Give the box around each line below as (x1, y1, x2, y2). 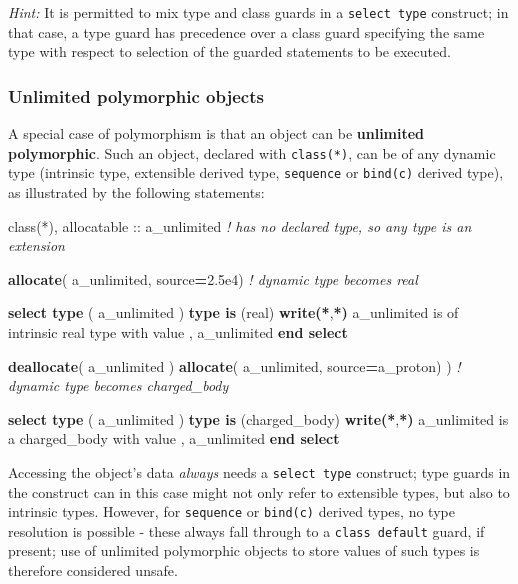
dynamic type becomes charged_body (8, 375, 229, 396)
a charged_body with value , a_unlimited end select (8, 428, 340, 449)
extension (8, 235, 65, 256)
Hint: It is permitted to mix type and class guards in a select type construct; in (8, 2, 509, 22)
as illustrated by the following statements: (8, 181, 265, 202)
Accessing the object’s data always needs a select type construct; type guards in (8, 461, 511, 482)
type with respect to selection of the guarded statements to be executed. (8, 41, 451, 62)
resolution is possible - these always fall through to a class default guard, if (8, 520, 485, 541)
